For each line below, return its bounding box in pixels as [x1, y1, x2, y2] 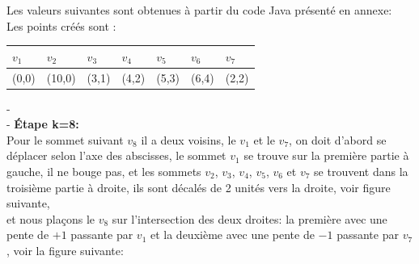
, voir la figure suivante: [6, 241, 124, 258]
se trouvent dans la [314, 163, 408, 179]
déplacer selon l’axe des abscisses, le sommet [6, 147, 226, 164]
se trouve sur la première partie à [243, 147, 409, 164]
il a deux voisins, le [141, 131, 236, 148]
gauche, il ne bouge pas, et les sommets [6, 163, 201, 179]
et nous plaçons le [6, 210, 95, 227]
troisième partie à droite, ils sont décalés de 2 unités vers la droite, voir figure [6, 178, 391, 195]
